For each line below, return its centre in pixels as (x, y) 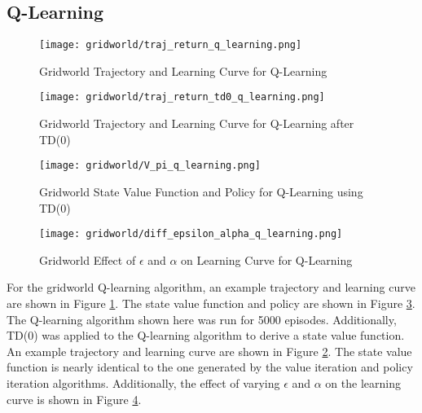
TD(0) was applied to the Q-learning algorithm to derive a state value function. (206, 335)
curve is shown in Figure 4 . (74, 399)
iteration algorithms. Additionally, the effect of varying (143, 382)
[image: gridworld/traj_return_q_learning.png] (171, 45)
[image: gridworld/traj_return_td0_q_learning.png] (182, 97)
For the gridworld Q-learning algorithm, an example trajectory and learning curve (211, 287)
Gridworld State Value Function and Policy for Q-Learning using (201, 191)
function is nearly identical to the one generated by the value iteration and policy (210, 367)
